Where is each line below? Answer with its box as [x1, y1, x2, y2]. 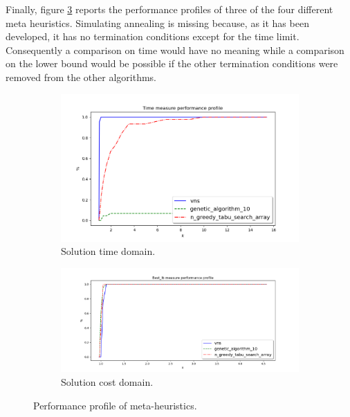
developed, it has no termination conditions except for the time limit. [6, 29, 300, 44]
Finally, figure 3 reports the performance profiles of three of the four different [6, 2, 333, 16]
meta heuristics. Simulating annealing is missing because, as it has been [6, 15, 309, 30]
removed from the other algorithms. [6, 69, 157, 84]
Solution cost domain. [61, 375, 154, 389]
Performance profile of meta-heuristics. [33, 398, 197, 412]
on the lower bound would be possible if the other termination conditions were [6, 56, 338, 71]
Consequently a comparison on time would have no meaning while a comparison [6, 42, 344, 57]
